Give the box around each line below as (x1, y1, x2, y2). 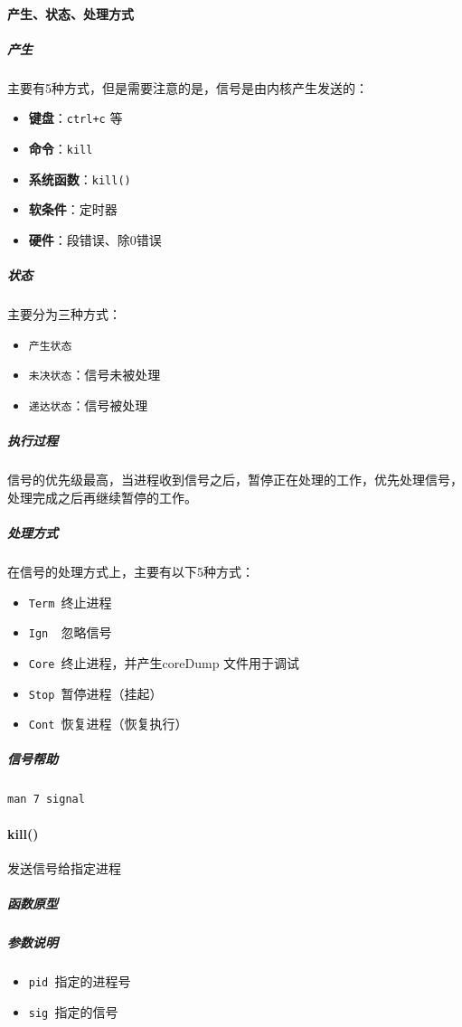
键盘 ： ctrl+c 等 (28, 108, 123, 127)
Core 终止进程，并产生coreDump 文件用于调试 (28, 653, 300, 672)
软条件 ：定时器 (28, 200, 118, 219)
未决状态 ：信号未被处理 (28, 365, 161, 384)
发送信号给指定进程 (7, 858, 121, 877)
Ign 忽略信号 (28, 623, 112, 642)
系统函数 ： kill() (28, 169, 131, 188)
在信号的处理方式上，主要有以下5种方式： (7, 561, 254, 580)
